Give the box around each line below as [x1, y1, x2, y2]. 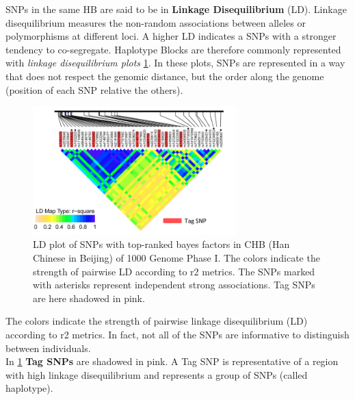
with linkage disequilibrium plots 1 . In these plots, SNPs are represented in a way [5, 55, 345, 70]
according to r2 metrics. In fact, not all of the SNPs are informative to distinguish [5, 327, 350, 341]
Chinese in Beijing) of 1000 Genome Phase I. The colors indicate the [33, 250, 320, 264]
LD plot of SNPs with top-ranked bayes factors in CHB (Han [33, 237, 290, 251]
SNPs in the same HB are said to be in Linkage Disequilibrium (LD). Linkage [5, 2, 347, 16]
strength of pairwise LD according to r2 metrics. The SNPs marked [33, 264, 315, 278]
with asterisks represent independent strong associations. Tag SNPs [33, 277, 315, 292]
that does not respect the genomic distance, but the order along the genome [5, 68, 324, 83]
